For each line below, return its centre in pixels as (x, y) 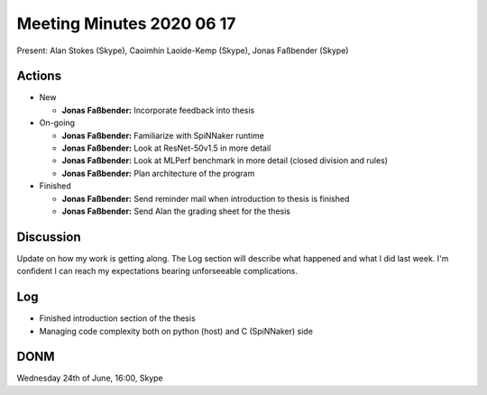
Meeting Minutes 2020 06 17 (126, 23)
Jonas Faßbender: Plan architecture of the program (158, 173)
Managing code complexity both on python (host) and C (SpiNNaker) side (176, 331)
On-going (57, 123)
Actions (39, 76)
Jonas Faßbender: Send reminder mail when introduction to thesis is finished (206, 198)
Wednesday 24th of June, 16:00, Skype (90, 378)
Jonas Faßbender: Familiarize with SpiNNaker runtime (163, 135)
